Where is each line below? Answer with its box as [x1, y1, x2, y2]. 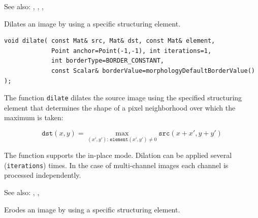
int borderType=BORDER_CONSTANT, [51, 57, 164, 65]
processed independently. [4, 170, 81, 180]
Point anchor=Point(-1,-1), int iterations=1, [51, 47, 212, 54]
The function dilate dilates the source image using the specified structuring [4, 92, 242, 103]
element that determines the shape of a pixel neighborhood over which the [4, 102, 236, 113]
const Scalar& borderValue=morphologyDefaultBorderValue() [51, 67, 255, 74]
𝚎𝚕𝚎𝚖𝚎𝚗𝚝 [110, 137, 128, 142]
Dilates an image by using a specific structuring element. [4, 18, 181, 29]
